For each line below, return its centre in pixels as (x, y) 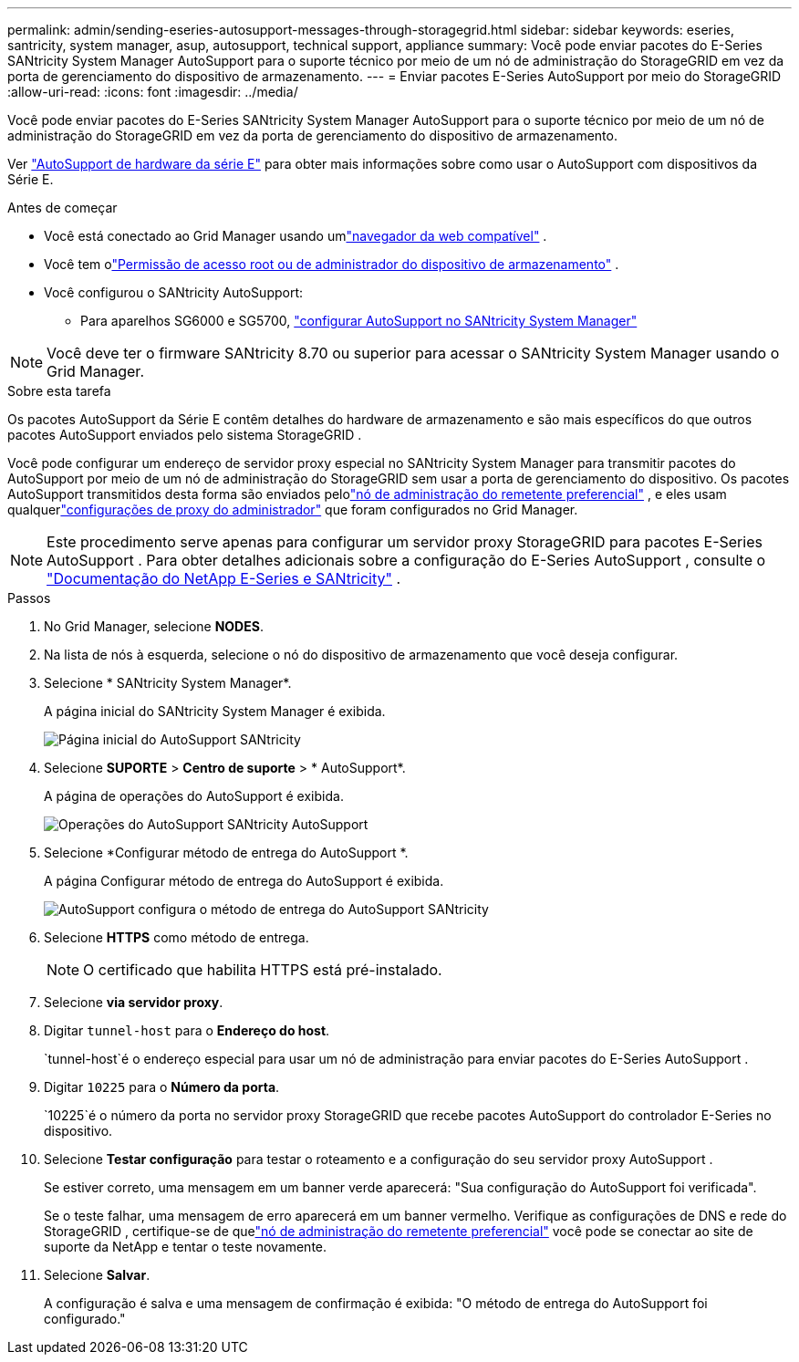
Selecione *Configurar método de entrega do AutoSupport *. (226, 853)
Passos (29, 598)
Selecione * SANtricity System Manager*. (168, 683)
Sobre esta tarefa (59, 391)
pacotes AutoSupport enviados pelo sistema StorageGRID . (185, 435)
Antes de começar (62, 208)
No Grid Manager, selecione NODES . (154, 626)
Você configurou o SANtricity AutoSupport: (174, 292)
